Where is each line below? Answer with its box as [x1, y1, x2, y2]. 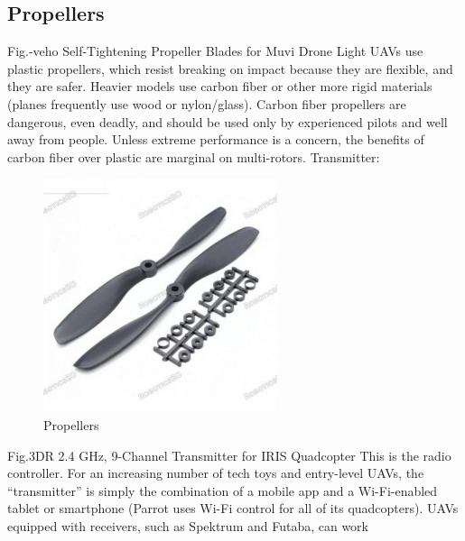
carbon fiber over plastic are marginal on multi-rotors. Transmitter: [7, 147, 380, 166]
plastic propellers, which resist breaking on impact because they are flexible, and [7, 59, 453, 78]
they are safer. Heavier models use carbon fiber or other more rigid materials [7, 77, 432, 96]
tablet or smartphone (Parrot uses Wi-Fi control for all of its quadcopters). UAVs [7, 499, 459, 518]
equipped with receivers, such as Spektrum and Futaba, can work [7, 516, 368, 535]
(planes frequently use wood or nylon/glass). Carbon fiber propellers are [7, 94, 406, 113]
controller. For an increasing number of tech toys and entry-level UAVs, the [7, 463, 424, 482]
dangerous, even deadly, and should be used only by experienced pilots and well [7, 112, 448, 131]
